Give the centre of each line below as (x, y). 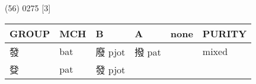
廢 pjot (111, 51)
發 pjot (111, 69)
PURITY (225, 33)
